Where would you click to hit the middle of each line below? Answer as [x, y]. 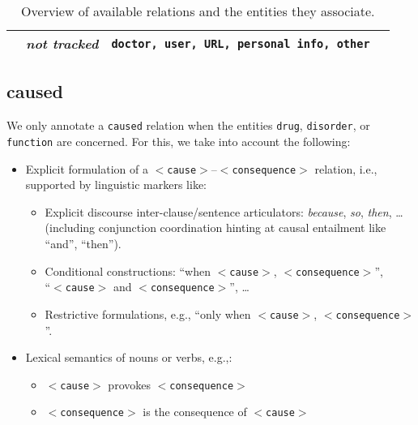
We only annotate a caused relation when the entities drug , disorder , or [188, 125]
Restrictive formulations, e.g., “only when [148, 313]
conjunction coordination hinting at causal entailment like [242, 228]
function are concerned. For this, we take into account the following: [179, 141]
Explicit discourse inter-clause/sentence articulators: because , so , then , [218, 211]
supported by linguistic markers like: [116, 185]
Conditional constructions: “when [128, 270]
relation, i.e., [346, 168]
